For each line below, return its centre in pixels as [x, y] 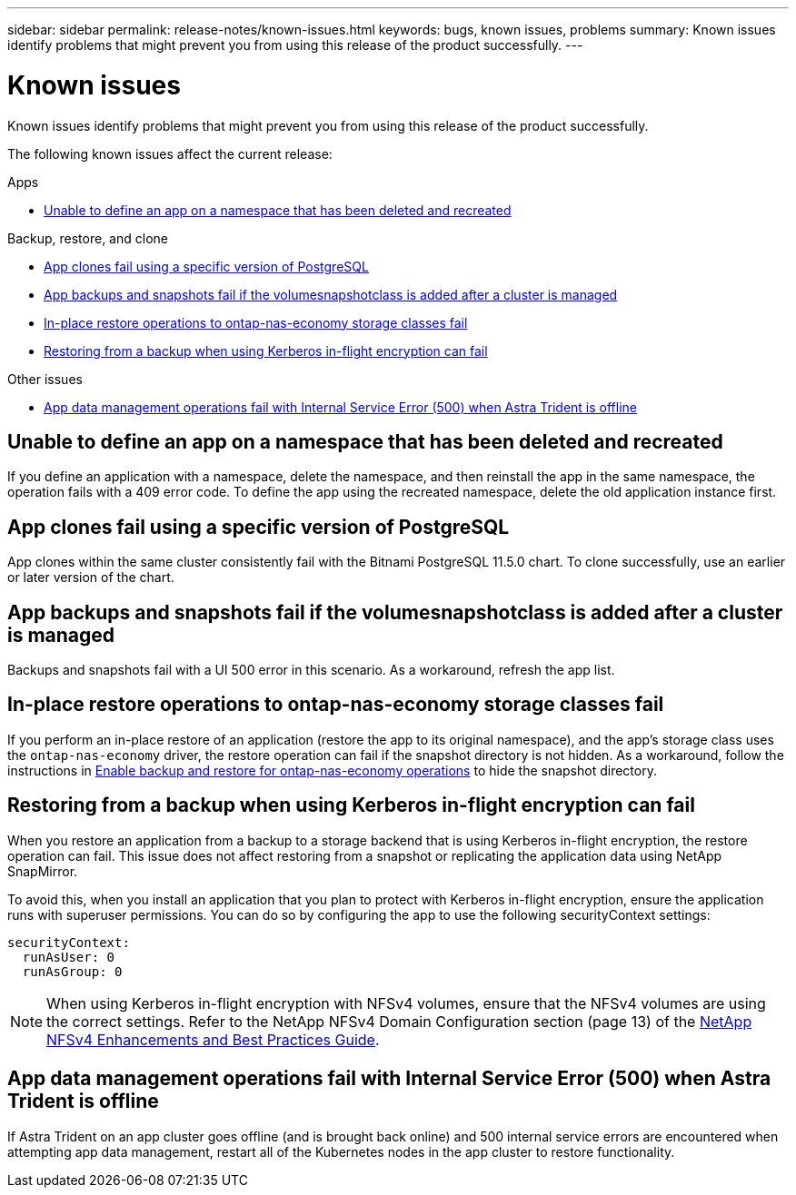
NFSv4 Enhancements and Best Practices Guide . [213, 1039]
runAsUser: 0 [69, 957]
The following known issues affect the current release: [170, 153]
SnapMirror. [43, 871]
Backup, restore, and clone [88, 238]
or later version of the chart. [91, 578]
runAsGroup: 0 [72, 971]
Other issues [45, 379]
